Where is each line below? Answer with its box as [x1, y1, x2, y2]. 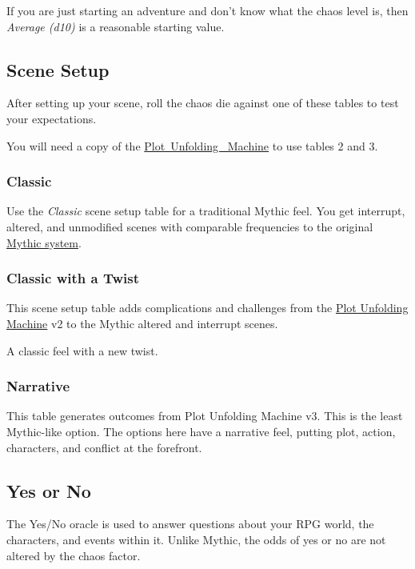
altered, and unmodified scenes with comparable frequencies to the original [6, 218, 373, 234]
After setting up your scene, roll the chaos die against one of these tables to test [6, 94, 399, 111]
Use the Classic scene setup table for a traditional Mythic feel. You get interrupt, [6, 202, 405, 219]
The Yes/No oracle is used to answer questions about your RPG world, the [6, 515, 374, 532]
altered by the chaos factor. [6, 547, 141, 563]
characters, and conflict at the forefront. [6, 439, 202, 455]
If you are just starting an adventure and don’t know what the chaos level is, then [6, 2, 409, 18]
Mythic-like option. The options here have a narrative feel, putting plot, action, [6, 423, 396, 439]
